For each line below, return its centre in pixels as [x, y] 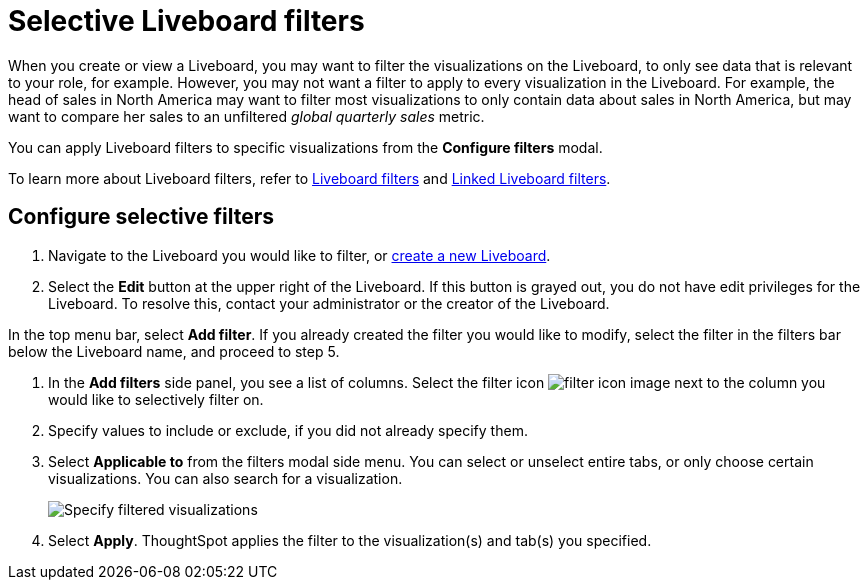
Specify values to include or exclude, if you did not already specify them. [288, 430]
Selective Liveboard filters [186, 21]
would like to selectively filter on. [156, 399]
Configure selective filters [141, 217]
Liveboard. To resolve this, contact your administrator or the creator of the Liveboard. [329, 303]
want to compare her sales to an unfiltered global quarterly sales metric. [246, 116]
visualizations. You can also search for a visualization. [225, 478]
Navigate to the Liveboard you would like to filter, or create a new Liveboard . [299, 255]
